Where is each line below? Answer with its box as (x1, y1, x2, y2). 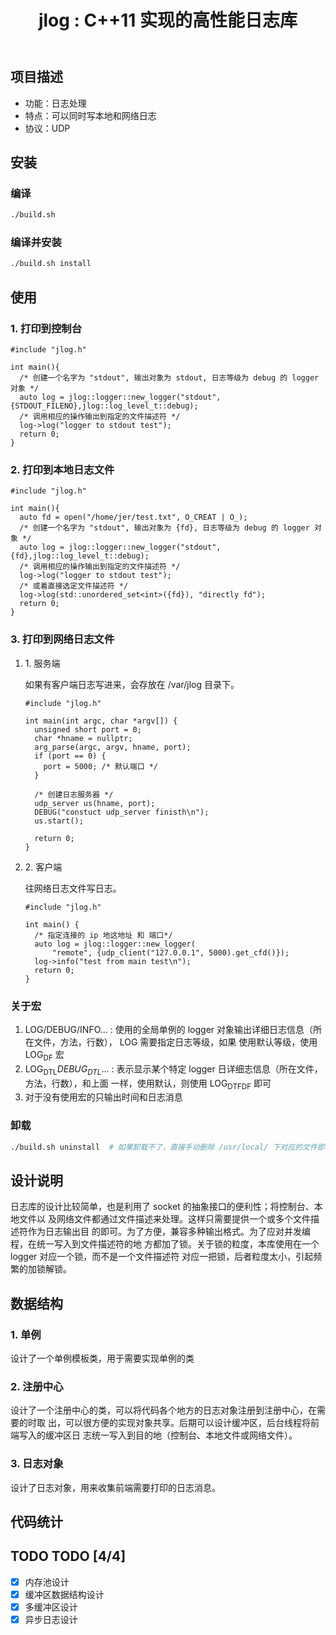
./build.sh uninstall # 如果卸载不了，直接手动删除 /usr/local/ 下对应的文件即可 (10, 1142, 333, 1152)
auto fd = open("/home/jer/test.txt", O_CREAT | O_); (19, 512, 248, 523)
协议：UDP (24, 122, 71, 134)
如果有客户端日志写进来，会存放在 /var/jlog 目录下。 (24, 678, 240, 690)
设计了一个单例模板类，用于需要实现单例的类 (10, 1352, 195, 1364)
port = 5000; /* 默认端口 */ (43, 761, 159, 771)
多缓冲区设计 (24, 1601, 78, 1613)
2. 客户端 (24, 861, 63, 873)
